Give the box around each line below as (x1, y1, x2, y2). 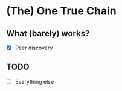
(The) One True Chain (6, 4, 117, 18)
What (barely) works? (6, 28, 90, 39)
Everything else (14, 78, 54, 85)
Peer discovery (14, 44, 53, 51)
